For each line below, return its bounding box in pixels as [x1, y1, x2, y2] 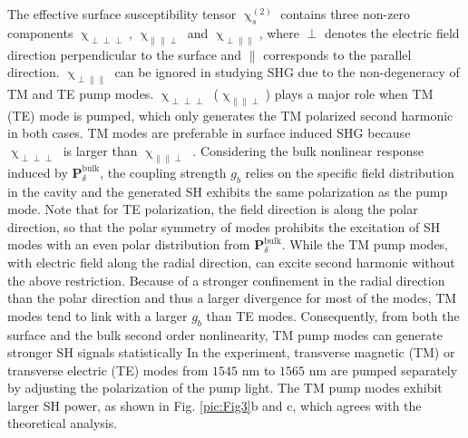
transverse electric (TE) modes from [7, 360, 209, 379]
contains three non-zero [280, 5, 411, 23]
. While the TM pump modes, [281, 235, 449, 254]
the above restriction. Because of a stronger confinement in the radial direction [7, 270, 445, 289]
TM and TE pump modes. [7, 83, 154, 102]
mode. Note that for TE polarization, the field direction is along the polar [7, 200, 418, 219]
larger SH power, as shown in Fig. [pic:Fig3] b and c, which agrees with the [7, 395, 422, 414]
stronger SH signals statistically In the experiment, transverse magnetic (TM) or [7, 343, 455, 362]
